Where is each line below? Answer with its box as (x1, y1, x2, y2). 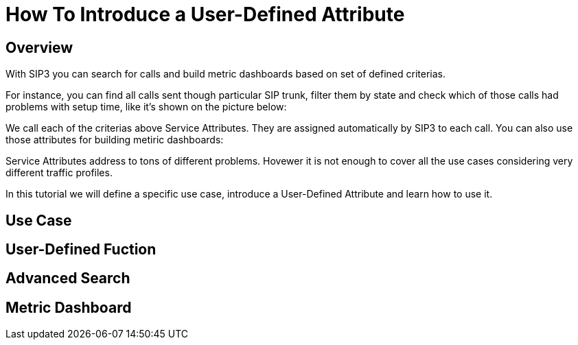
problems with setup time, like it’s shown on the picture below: (5, 101, 287, 113)
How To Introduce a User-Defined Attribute (5, 3, 405, 26)
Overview (5, 38, 73, 56)
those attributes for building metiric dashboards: (5, 134, 224, 146)
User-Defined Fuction (5, 241, 157, 259)
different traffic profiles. (5, 167, 113, 179)
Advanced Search (5, 270, 130, 287)
